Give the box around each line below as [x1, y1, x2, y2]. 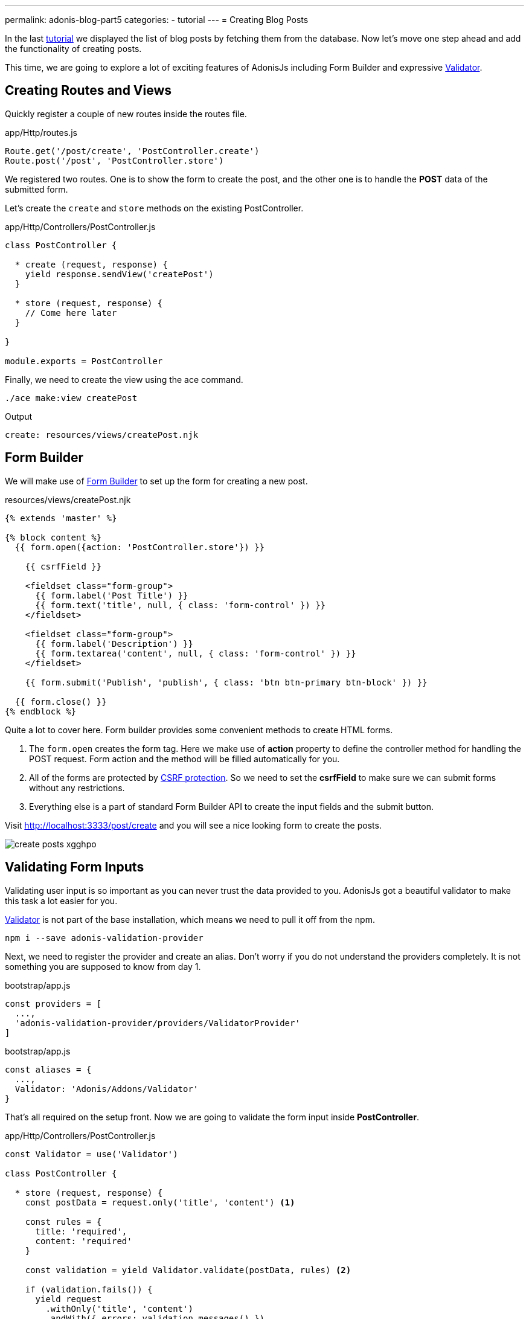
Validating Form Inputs [5, 859, 144, 875]
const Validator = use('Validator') [5, 1149, 178, 1159]
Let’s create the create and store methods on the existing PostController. [5, 202, 304, 213]
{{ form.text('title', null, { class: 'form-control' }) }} [35, 600, 326, 610]
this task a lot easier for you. [5, 895, 118, 906]
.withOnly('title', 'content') [45, 1303, 193, 1314]
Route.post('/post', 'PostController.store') [5, 155, 224, 165]
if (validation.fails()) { [25, 1284, 153, 1294]
